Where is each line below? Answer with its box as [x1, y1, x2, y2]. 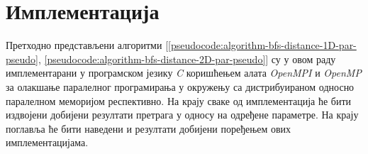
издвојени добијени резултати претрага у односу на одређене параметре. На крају [6, 107, 359, 122]
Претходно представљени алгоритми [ [6, 38, 169, 53]
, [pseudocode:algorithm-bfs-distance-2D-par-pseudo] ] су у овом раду [38, 51, 336, 66]
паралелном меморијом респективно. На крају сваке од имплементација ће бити [6, 93, 351, 108]
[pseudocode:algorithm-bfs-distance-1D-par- [168, 38, 357, 53]
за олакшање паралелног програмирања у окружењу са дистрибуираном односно [6, 79, 355, 94]
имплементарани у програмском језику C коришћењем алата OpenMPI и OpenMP [6, 65, 362, 80]
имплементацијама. [6, 135, 89, 150]
